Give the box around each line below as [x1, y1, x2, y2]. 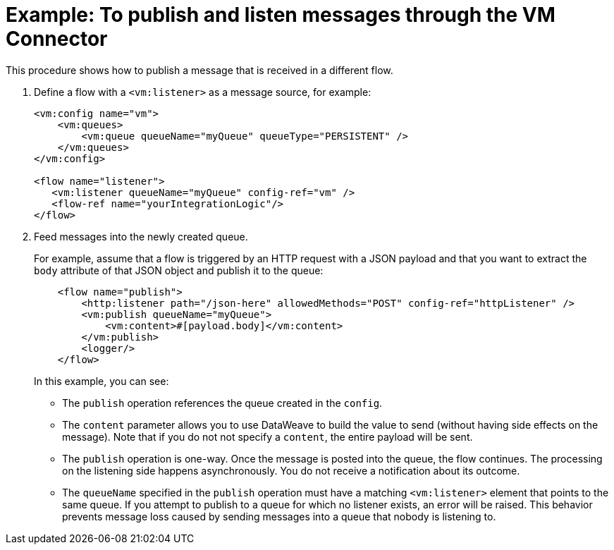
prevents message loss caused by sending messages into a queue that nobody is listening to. [62, 510, 496, 522]
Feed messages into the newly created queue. [34, 230, 248, 243]
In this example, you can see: [34, 374, 169, 387]
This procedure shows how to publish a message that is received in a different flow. [6, 63, 393, 76]
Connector [6, 27, 108, 51]
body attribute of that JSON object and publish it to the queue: [34, 264, 324, 276]
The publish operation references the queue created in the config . [62, 396, 383, 409]
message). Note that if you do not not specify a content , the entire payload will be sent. [62, 430, 473, 443]
